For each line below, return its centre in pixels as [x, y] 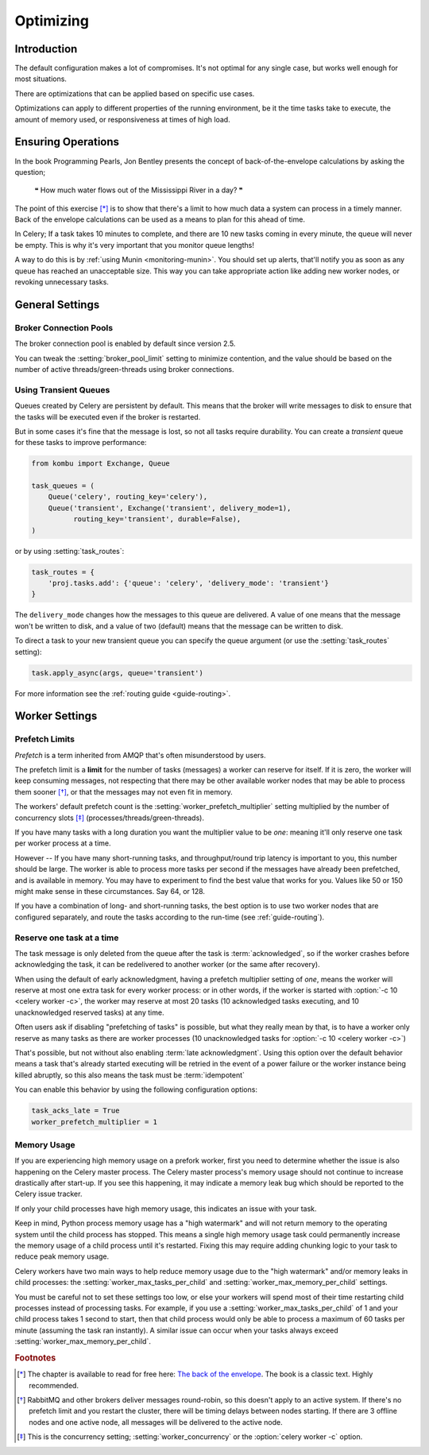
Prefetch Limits [45, 739]
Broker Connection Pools [64, 327]
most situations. [41, 79]
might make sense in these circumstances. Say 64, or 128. [110, 891]
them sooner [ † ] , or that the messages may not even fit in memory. [124, 791]
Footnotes [35, 1357]
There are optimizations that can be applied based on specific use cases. [135, 93]
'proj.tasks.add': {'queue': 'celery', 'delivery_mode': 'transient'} [189, 583]
